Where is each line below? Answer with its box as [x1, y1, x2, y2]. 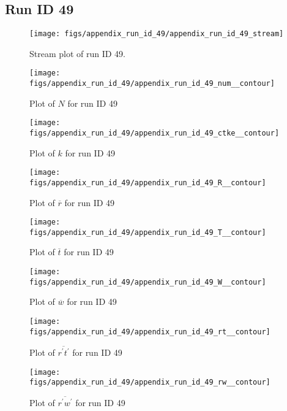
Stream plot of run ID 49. [29, 47, 126, 60]
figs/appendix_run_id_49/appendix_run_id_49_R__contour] [29, 178, 266, 187]
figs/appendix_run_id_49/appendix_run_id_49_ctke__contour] [29, 129, 280, 138]
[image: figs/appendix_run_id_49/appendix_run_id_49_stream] [29, 29, 284, 39]
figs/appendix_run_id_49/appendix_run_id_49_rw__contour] [29, 378, 270, 387]
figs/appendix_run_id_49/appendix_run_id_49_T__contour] [29, 228, 266, 237]
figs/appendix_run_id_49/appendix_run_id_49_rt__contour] [29, 327, 270, 336]
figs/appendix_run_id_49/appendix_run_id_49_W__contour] [29, 277, 266, 286]
